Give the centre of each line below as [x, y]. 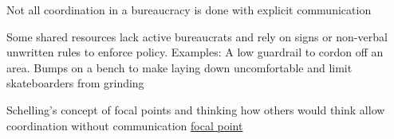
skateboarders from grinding [75, 83]
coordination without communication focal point [125, 125]
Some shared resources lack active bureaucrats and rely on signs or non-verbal [197, 36]
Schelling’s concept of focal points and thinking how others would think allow [196, 109]
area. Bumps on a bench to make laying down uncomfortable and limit [179, 67]
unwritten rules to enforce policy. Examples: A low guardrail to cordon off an [195, 52]
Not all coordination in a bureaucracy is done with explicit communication [189, 10]
